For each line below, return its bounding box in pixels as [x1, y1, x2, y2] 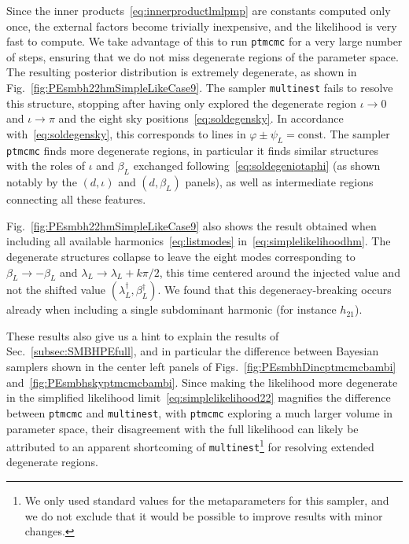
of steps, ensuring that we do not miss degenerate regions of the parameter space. [6, 48, 399, 64]
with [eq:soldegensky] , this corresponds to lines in [6, 125, 246, 142]
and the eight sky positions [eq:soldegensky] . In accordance [58, 110, 344, 127]
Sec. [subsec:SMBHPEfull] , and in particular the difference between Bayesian [6, 343, 379, 359]
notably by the [6, 174, 77, 190]
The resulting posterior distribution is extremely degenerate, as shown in [6, 64, 357, 80]
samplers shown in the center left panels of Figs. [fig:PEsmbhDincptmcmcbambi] [6, 358, 396, 375]
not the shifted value [6, 281, 106, 298]
